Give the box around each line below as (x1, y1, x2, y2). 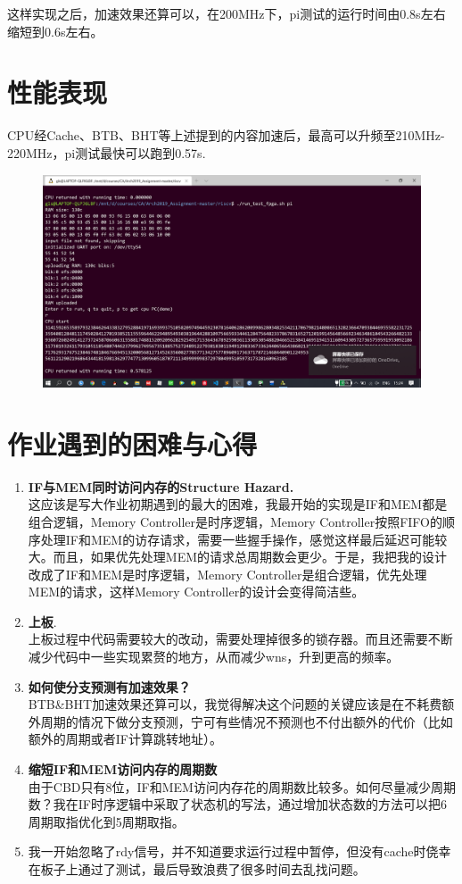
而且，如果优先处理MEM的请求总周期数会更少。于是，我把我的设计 (53, 547, 448, 566)
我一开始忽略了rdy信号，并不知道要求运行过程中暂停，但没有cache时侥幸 (28, 842, 451, 861)
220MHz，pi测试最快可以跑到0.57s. (7, 143, 206, 162)
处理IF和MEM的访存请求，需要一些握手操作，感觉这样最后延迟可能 (40, 530, 435, 548)
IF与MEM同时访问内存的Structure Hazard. (28, 477, 294, 496)
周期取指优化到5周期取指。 (28, 812, 185, 830)
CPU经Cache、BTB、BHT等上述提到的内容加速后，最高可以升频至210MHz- (7, 126, 445, 145)
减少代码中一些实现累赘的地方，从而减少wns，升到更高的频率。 (28, 647, 400, 666)
